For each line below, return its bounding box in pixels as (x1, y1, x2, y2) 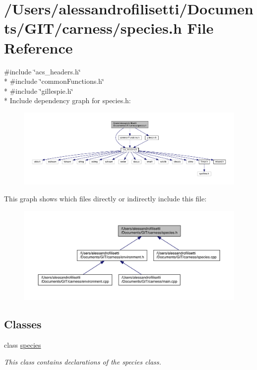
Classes (4, 316, 42, 332)
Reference (4, 37, 73, 58)
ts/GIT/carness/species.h (4, 18, 182, 38)
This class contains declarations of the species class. (4, 356, 161, 367)
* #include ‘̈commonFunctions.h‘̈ (4, 76, 104, 86)
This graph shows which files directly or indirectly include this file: (4, 193, 207, 203)
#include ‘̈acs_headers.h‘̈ (4, 66, 81, 76)
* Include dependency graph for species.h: (4, 95, 131, 106)
